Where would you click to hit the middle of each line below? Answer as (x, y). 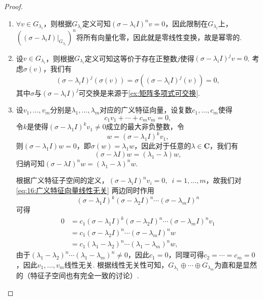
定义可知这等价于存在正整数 (131, 58)
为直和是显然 (236, 264)
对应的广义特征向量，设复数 (146, 110)
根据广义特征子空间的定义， (62, 180)
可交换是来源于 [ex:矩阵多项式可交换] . (139, 92)
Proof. (13, 6)
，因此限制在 (187, 23)
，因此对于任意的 (163, 146)
